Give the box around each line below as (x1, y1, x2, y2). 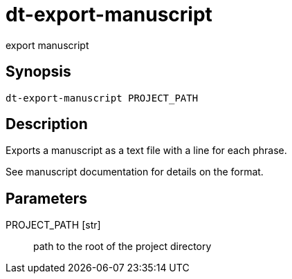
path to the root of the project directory (33, 240, 212, 253)
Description (6, 115, 88, 133)
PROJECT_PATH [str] (6, 219, 101, 231)
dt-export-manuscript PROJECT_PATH (6, 92, 199, 104)
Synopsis (6, 63, 71, 81)
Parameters (6, 189, 87, 207)
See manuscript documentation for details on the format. (6, 166, 264, 178)
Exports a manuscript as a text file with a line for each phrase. (6, 144, 287, 157)
